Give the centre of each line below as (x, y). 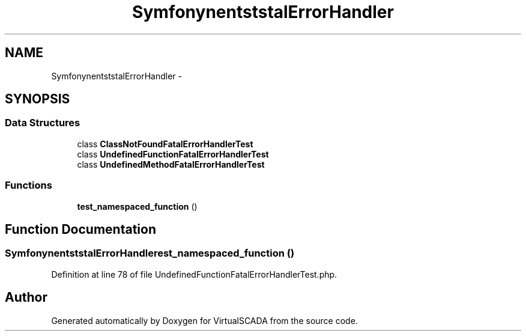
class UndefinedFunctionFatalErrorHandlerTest (173, 154)
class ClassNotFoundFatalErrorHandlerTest (165, 144)
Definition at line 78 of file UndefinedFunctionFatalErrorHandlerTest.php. (194, 274)
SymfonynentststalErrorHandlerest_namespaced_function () (150, 253)
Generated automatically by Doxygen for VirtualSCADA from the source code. (204, 320)
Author (26, 298)
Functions (29, 185)
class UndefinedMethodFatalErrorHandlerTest (171, 164)
